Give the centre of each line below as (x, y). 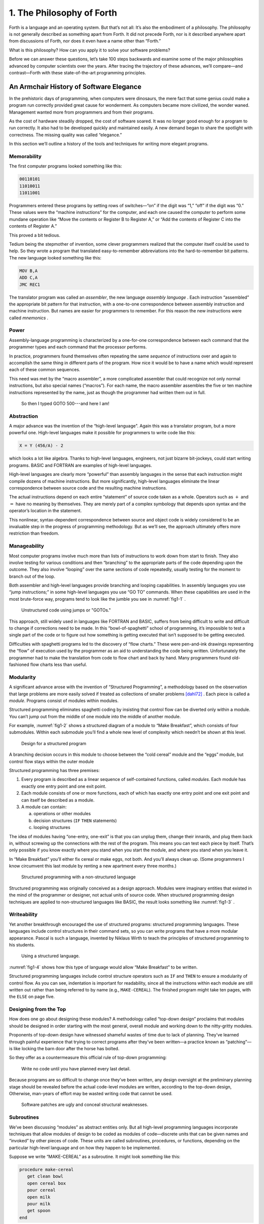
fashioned (19, 664)
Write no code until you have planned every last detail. (76, 1069)
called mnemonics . (29, 318)
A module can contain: (44, 807)
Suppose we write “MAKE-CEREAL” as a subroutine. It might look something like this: (95, 1157)
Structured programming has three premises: (55, 771)
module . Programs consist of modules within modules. (64, 701)
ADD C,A (28, 278)
